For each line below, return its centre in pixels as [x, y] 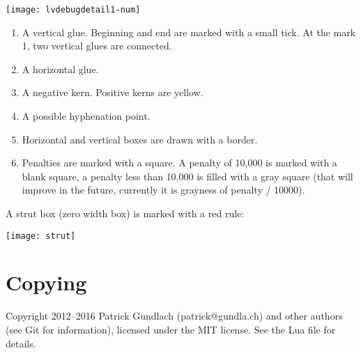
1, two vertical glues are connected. [97, 46]
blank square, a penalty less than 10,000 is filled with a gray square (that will [187, 176]
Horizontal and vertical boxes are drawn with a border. [140, 139]
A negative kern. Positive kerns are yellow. [113, 92]
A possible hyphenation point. [86, 116]
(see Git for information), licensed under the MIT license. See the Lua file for [171, 329]
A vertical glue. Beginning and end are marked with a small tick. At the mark [189, 32]
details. [21, 343]
